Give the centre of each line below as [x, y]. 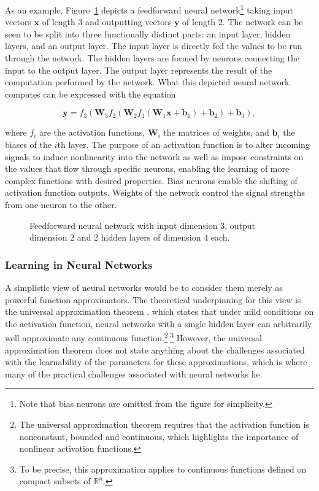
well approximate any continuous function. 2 [86, 337]
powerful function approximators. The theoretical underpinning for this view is [153, 299]
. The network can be [263, 22]
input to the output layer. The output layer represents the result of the [139, 70]
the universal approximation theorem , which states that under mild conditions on [159, 311]
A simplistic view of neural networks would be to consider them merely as [144, 287]
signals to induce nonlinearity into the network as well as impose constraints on [154, 156]
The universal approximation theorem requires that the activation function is [164, 424]
